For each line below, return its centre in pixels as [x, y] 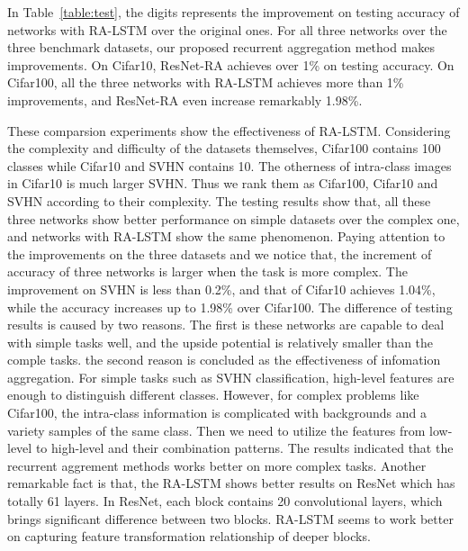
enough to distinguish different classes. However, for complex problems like [213, 395]
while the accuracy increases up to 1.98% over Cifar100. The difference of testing [230, 307]
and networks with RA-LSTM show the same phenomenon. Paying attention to [226, 236]
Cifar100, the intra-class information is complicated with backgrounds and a [217, 413]
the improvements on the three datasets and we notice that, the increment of [220, 253]
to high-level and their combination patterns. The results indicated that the [244, 448]
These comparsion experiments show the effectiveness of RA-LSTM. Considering [229, 130]
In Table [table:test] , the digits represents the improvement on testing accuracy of [234, 12]
